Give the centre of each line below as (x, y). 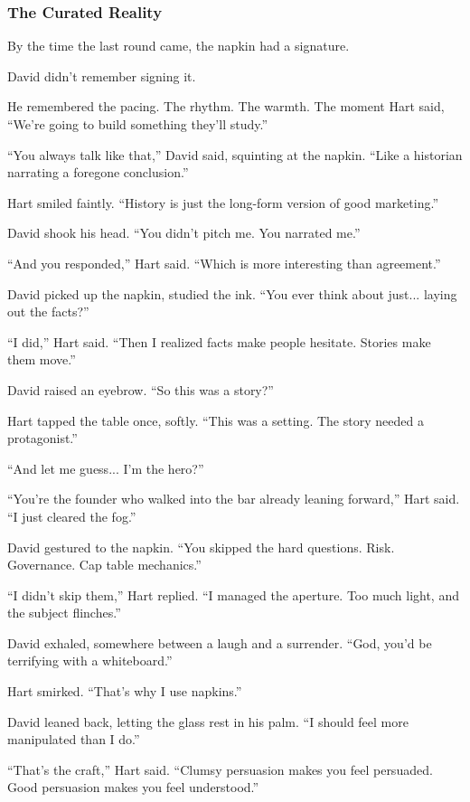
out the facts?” (48, 311)
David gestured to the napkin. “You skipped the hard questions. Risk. (201, 547)
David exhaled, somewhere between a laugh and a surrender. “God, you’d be (220, 642)
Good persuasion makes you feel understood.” (133, 787)
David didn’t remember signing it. (102, 75)
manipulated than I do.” (74, 739)
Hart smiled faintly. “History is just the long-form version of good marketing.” (223, 202)
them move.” (42, 359)
